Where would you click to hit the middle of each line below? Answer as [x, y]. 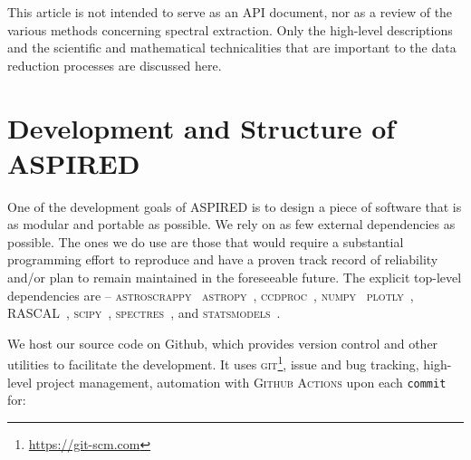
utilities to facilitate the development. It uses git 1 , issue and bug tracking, [213, 363]
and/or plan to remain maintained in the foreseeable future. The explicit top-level [235, 278]
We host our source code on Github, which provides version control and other [223, 343]
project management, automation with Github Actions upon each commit [241, 382]
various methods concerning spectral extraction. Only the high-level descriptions [230, 29]
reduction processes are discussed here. [115, 65]
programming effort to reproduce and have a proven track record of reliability [223, 259]
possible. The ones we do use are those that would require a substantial [206, 241]
